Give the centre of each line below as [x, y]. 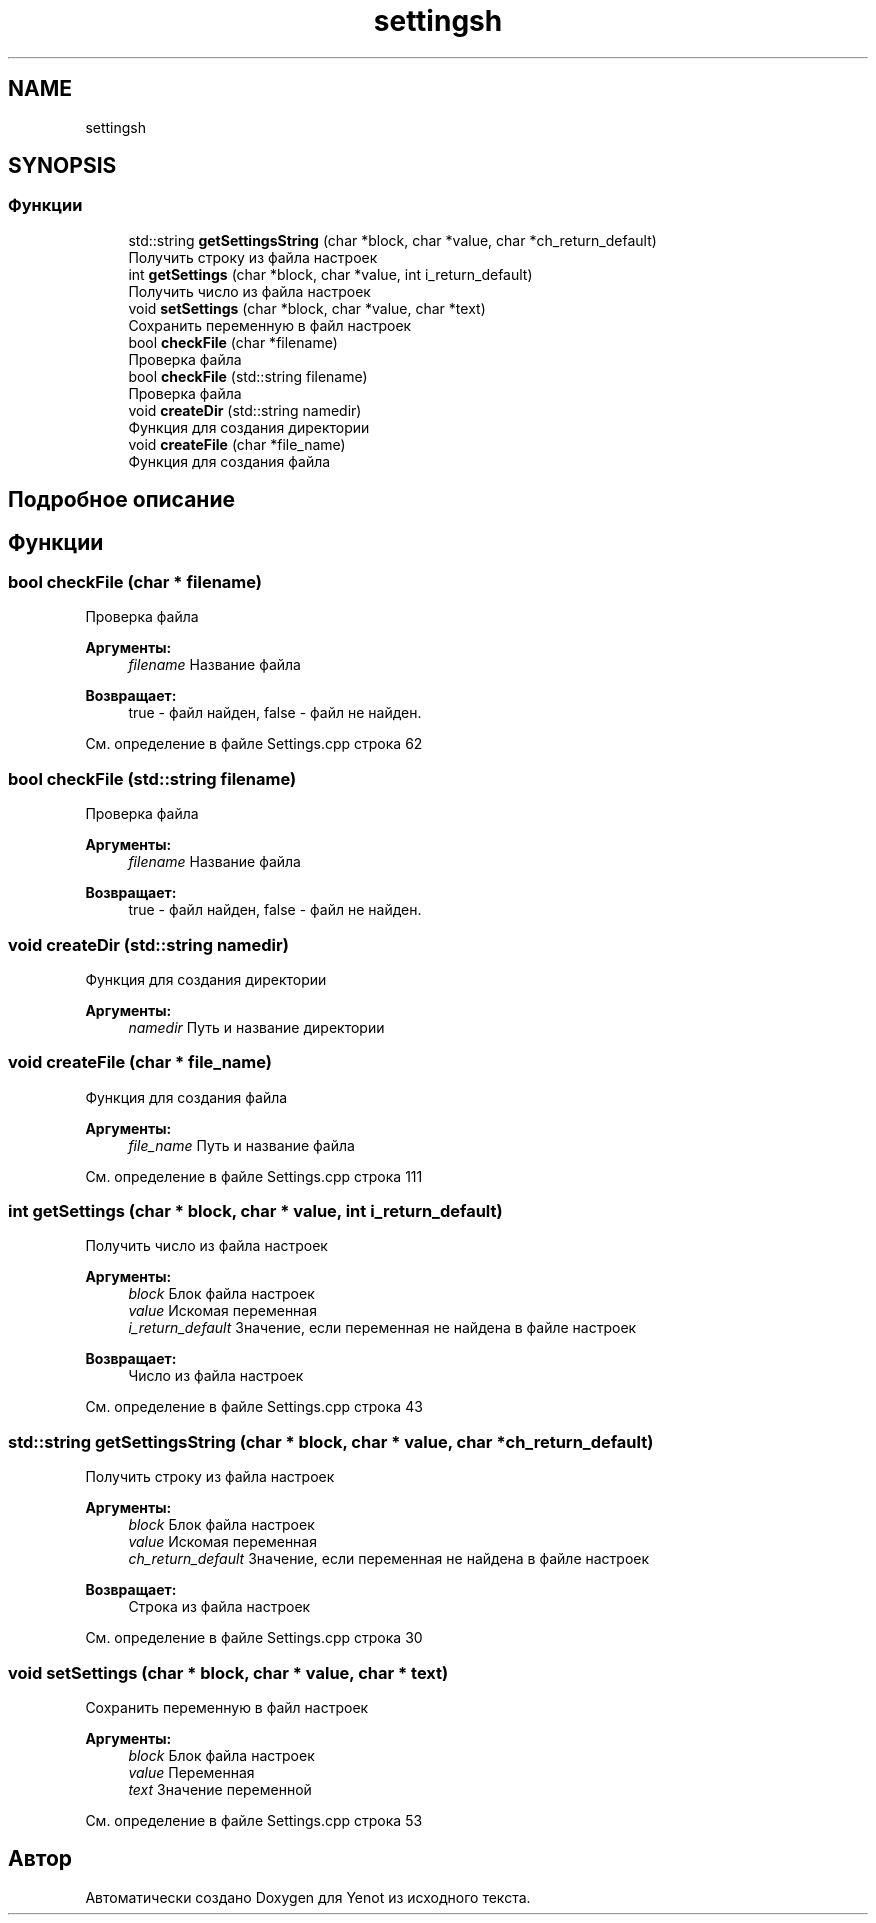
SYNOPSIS [62, 166]
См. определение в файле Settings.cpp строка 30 [254, 1638]
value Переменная [191, 1772]
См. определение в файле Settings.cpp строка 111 [254, 1176]
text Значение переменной [220, 1789]
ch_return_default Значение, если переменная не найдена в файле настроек [389, 1559]
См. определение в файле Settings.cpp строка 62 [254, 744]
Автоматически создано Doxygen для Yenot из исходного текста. [308, 1897]
